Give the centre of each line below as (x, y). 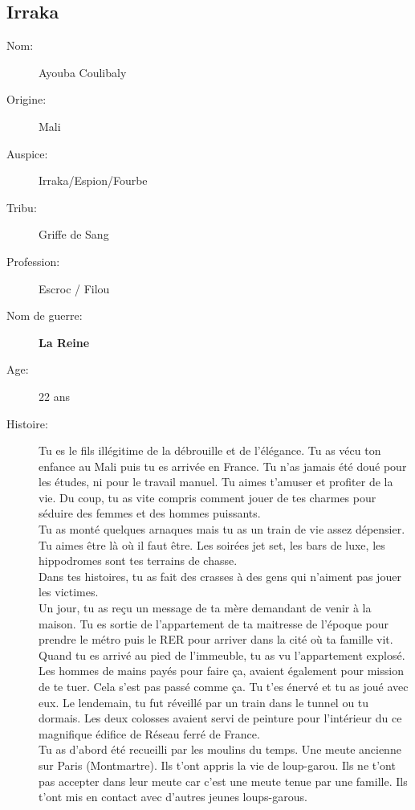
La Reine (64, 342)
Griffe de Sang (74, 234)
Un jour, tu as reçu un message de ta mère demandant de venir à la (205, 608)
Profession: (33, 261)
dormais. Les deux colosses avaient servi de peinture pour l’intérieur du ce (220, 718)
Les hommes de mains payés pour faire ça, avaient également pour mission (221, 671)
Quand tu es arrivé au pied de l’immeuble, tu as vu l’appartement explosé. (222, 655)
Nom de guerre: (45, 315)
